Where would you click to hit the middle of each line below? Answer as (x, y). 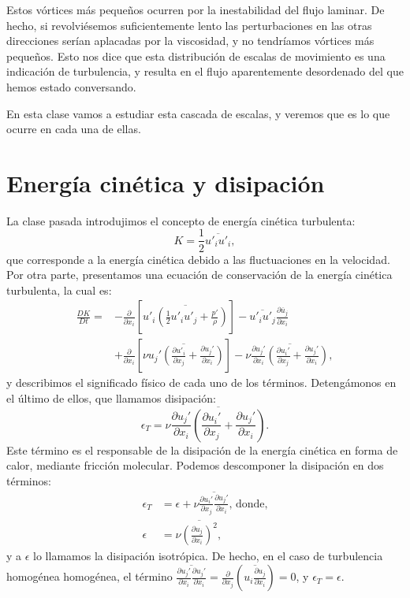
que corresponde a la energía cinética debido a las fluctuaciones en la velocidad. (198, 259)
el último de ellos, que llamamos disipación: (111, 397)
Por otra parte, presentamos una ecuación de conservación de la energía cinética (199, 275)
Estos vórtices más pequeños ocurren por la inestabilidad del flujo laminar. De (196, 9)
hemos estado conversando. (71, 86)
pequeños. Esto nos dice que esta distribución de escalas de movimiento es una (196, 56)
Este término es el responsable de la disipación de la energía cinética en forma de (202, 449)
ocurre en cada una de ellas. (74, 129)
